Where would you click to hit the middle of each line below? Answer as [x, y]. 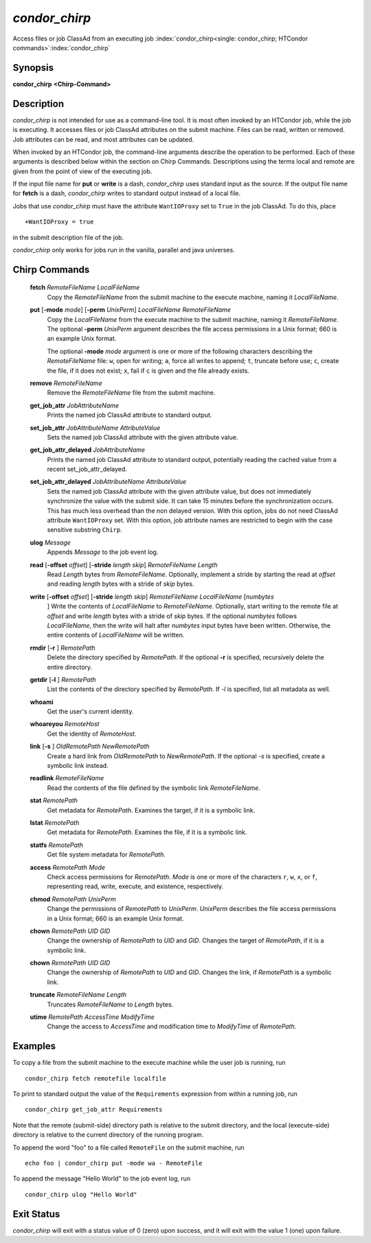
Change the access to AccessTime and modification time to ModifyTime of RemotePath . [172, 1026]
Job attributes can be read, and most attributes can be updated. [103, 139]
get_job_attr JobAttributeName [75, 405]
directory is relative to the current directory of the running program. [108, 1135]
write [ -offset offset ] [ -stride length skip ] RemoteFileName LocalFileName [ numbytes [152, 596]
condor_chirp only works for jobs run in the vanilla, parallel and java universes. [124, 250]
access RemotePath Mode [68, 867]
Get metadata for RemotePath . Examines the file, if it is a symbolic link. [147, 833]
